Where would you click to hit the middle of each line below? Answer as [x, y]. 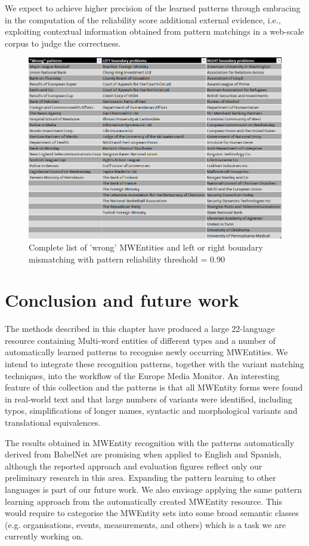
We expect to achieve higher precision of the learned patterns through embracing [153, 8]
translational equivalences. [53, 423]
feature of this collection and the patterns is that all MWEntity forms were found [154, 387]
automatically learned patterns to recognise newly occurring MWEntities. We [146, 352]
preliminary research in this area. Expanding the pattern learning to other [140, 478]
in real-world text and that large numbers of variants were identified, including [149, 399]
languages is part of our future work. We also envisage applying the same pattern [153, 489]
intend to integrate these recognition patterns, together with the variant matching [154, 364]
